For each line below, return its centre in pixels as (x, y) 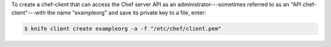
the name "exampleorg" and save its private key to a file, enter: (127, 13)
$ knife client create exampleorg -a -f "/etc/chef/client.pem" (123, 29)
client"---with (29, 13)
